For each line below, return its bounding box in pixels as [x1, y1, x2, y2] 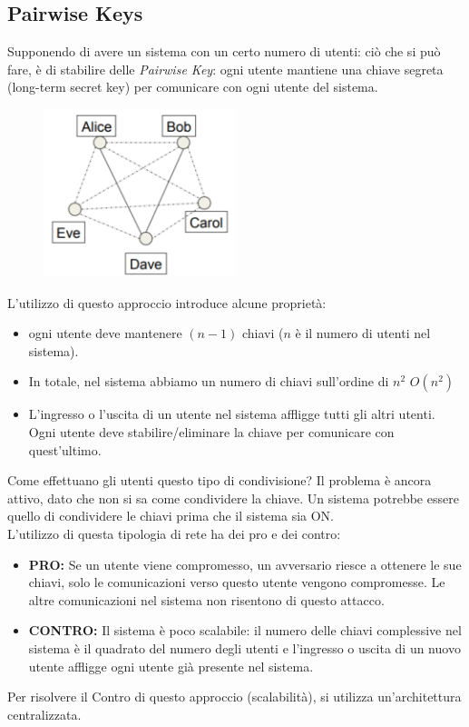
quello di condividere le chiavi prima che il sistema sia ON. [7, 506, 335, 525]
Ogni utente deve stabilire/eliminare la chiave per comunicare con [28, 423, 395, 442]
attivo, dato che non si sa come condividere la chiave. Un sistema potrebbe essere [7, 488, 459, 507]
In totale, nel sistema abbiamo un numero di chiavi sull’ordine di [28, 372, 389, 391]
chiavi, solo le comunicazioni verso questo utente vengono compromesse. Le [28, 573, 445, 592]
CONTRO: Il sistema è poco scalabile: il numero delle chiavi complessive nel [28, 621, 462, 640]
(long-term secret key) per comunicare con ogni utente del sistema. [7, 77, 378, 96]
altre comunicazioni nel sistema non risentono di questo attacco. [28, 590, 385, 609]
